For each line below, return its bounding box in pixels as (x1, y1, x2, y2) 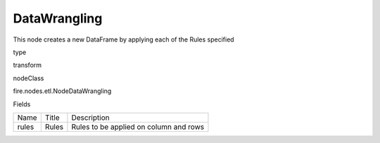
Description (71, 113, 110, 123)
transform (13, 61, 42, 70)
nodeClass (13, 74, 44, 82)
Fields (13, 99, 31, 108)
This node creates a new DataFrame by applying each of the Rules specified (13, 35, 235, 44)
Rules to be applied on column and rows (71, 122, 205, 132)
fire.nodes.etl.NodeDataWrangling (13, 87, 112, 95)
